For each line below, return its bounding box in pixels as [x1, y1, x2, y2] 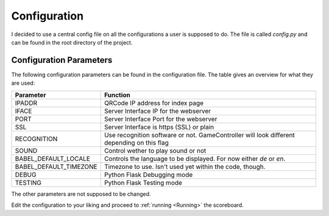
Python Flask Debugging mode [104, 170, 193, 179]
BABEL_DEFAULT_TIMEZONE [15, 162, 97, 171]
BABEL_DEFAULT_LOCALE [15, 154, 91, 163]
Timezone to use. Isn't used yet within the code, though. [104, 162, 266, 171]
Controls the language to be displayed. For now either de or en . [104, 154, 286, 163]
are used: [11, 79, 35, 87]
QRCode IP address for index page [104, 98, 204, 107]
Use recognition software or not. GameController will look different [104, 131, 295, 139]
